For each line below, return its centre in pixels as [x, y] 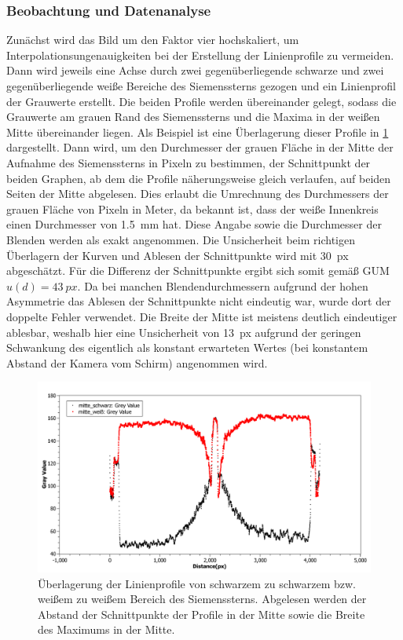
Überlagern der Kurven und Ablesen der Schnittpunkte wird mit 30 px [178, 255]
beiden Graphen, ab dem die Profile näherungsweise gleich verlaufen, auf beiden [199, 178]
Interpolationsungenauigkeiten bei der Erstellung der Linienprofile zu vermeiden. [200, 55]
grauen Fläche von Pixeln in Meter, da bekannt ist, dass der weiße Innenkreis [192, 208]
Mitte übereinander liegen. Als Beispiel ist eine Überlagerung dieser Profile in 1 [198, 132]
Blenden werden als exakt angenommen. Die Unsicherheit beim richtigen [181, 239]
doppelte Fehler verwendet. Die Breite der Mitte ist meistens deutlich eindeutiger [202, 316]
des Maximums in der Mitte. [106, 629]
